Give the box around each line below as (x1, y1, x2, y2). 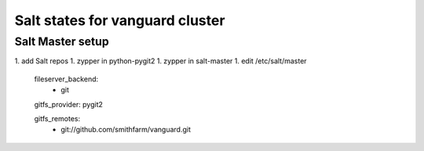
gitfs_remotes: (34, 113, 81, 123)
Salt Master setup (14, 34, 109, 49)
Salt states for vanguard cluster (14, 12, 225, 29)
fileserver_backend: (34, 74, 99, 84)
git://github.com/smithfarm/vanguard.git (60, 125, 192, 135)
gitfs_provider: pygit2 (34, 99, 104, 109)
